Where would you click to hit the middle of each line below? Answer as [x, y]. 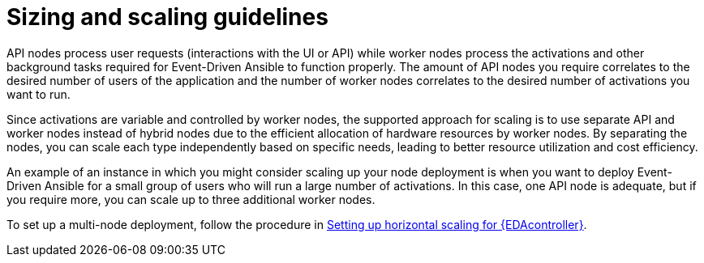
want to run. [39, 94]
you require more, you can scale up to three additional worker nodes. [191, 199]
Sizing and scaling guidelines [167, 17]
